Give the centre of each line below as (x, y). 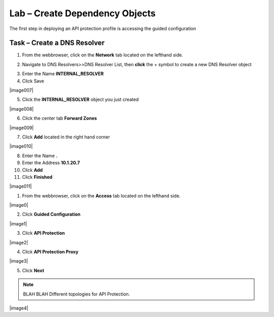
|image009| (22, 128)
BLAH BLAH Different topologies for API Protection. (77, 294)
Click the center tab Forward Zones (60, 118)
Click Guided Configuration (51, 214)
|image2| (19, 242)
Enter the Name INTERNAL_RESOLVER (63, 74)
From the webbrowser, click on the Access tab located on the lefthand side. (101, 195)
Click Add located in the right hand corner (66, 137)
